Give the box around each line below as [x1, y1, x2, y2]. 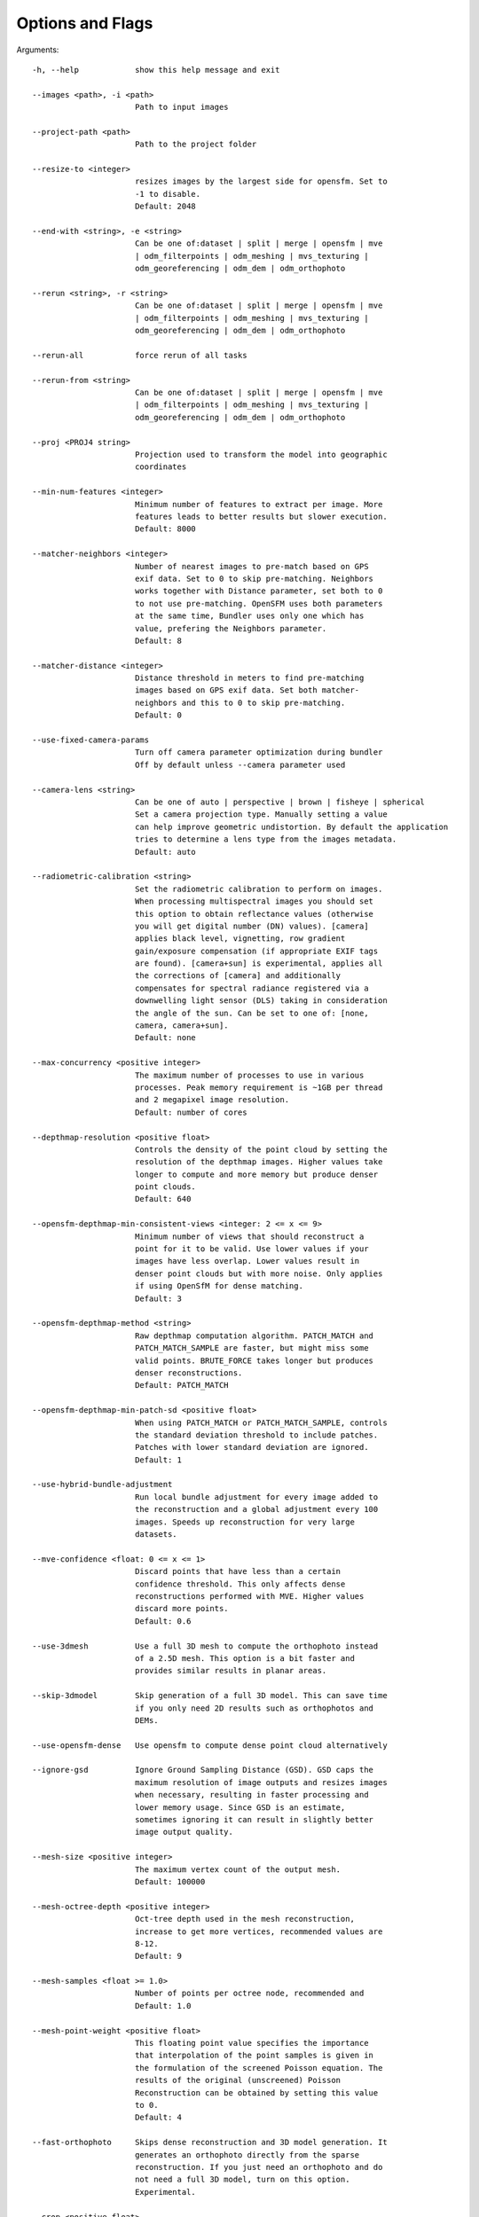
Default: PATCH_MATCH [134, 1380, 230, 1391]
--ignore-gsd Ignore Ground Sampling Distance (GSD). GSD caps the [32, 1765, 374, 1775]
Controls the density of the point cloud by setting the [134, 1144, 388, 1155]
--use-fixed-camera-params [32, 735, 150, 745]
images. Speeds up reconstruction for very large [134, 1516, 355, 1527]
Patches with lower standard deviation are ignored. [134, 1442, 369, 1453]
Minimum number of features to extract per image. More [134, 499, 383, 509]
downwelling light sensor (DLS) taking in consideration [134, 996, 388, 1006]
